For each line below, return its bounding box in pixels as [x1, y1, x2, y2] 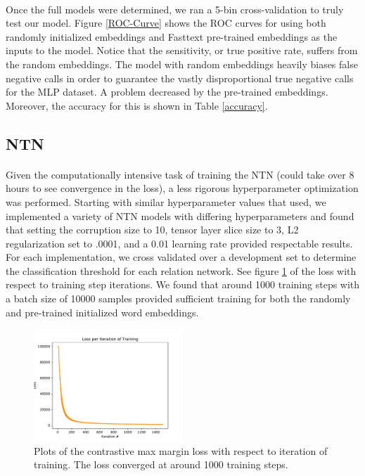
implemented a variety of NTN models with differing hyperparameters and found [6, 208, 354, 223]
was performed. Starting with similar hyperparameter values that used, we [6, 194, 326, 209]
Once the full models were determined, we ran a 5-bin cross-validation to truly [6, 1, 344, 16]
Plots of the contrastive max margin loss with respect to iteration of [34, 443, 328, 458]
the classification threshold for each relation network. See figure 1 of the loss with [6, 263, 357, 278]
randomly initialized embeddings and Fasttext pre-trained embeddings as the [6, 29, 338, 44]
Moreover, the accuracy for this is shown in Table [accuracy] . [6, 98, 268, 112]
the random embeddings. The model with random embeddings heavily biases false [6, 56, 358, 71]
